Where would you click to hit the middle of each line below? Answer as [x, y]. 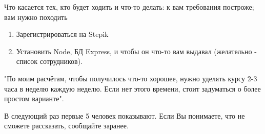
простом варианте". [34, 98]
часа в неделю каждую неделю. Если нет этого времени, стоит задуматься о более [132, 88]
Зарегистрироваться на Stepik [62, 34]
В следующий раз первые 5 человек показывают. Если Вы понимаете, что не [125, 115]
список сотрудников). [49, 61]
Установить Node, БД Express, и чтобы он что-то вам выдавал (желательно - [136, 51]
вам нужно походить [36, 17]
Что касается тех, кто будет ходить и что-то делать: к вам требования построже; [129, 7]
